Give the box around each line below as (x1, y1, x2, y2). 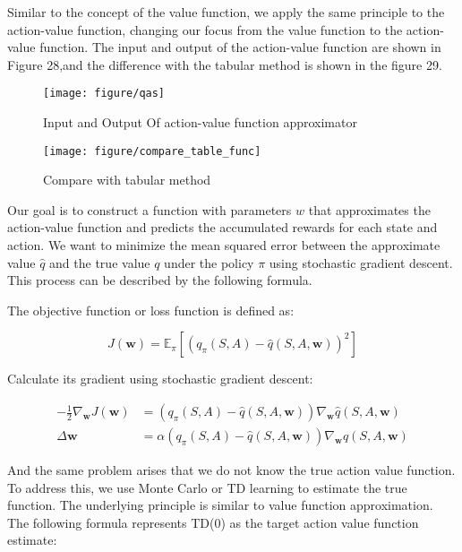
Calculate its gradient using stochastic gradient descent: (7, 369, 313, 388)
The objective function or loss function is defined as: (7, 300, 295, 319)
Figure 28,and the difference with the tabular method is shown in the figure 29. (7, 55, 442, 73)
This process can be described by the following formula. (7, 271, 312, 289)
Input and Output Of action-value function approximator (43, 113, 357, 132)
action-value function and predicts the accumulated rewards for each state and (7, 218, 438, 237)
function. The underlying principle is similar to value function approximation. (7, 496, 433, 514)
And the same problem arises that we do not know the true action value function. (7, 461, 456, 479)
